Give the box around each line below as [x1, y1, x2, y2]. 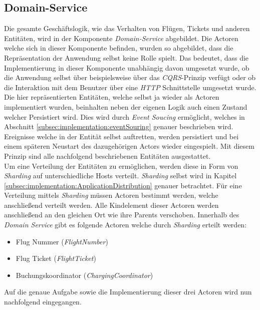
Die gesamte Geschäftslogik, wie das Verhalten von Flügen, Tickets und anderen [4, 23, 250, 34]
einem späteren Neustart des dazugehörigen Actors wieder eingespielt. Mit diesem [4, 141, 254, 151]
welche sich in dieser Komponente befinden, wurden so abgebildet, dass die [4, 43, 233, 53]
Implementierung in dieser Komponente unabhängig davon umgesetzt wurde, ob [4, 62, 249, 73]
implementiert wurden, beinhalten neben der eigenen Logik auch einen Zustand [4, 101, 247, 112]
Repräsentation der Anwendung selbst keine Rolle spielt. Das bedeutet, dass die [4, 52, 249, 63]
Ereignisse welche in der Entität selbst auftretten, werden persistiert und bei [4, 131, 239, 141]
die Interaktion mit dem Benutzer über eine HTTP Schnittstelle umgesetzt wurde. [4, 82, 256, 92]
